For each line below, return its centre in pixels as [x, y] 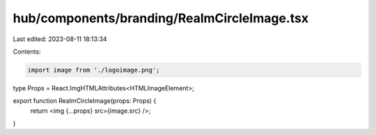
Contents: [27, 51]
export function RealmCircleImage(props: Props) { [85, 101]
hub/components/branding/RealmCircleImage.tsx [161, 18]
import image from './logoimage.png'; [94, 70]
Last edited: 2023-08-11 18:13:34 [60, 39]
